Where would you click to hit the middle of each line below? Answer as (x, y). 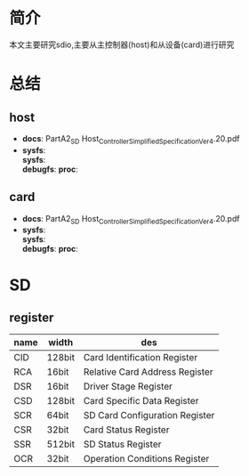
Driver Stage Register (128, 386)
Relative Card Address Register (148, 372)
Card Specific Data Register (141, 401)
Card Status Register (126, 430)
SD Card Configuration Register (149, 415)
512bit (61, 444)
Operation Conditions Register (146, 459)
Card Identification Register (141, 358)
